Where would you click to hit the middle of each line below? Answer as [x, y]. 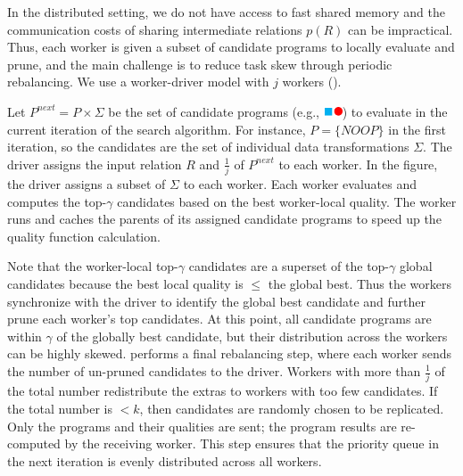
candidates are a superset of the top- [289, 266]
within [25, 336]
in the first [417, 129]
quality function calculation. [84, 236]
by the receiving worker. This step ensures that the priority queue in [252, 443]
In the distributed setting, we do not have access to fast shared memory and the [226, 12]
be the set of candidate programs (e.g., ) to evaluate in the [278, 111]
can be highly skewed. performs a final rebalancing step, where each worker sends [229, 353]
